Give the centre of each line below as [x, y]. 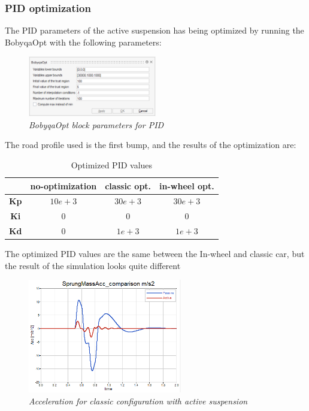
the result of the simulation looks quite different [93, 265]
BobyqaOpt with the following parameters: [83, 42]
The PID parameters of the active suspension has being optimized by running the [154, 30]
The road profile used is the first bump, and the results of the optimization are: [151, 145]
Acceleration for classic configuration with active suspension [138, 401]
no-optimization [63, 185]
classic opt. [128, 185]
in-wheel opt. [187, 185]
